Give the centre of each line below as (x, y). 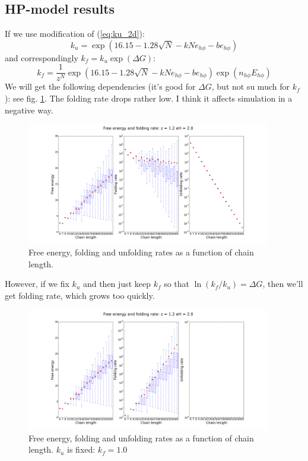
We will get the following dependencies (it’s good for (100, 86)
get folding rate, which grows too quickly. (80, 295)
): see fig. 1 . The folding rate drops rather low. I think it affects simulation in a (149, 98)
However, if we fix (37, 284)
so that (177, 284)
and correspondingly (42, 57)
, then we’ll (283, 284)
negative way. (29, 110)
